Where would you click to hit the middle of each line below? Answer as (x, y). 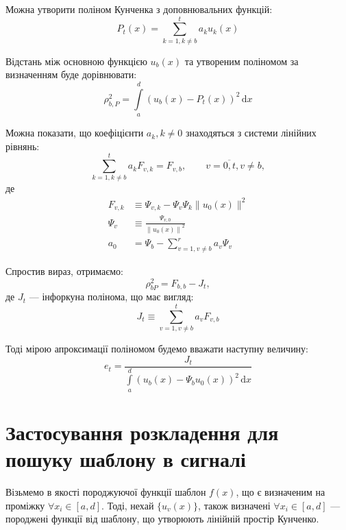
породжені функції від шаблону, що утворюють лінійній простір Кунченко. (162, 519)
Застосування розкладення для (142, 432)
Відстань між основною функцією (76, 61)
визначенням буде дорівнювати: (71, 74)
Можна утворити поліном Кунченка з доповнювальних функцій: (139, 9)
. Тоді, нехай (128, 505)
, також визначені (234, 505)
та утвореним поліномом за (242, 61)
